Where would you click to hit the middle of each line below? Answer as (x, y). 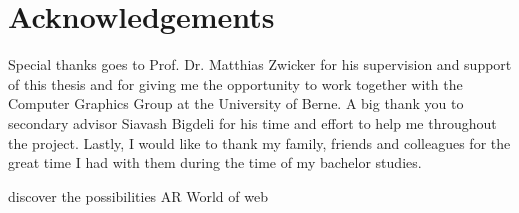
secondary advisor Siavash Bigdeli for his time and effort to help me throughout (252, 122)
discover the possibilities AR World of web (138, 195)
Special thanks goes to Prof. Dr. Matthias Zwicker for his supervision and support (260, 64)
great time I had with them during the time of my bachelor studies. (215, 162)
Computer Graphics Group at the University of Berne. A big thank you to (236, 103)
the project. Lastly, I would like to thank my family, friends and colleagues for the (259, 142)
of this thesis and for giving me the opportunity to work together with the (235, 83)
